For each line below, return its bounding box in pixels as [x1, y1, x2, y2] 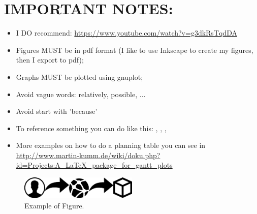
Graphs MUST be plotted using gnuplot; [16, 71, 143, 82]
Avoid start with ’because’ [16, 106, 98, 116]
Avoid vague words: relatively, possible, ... [16, 88, 146, 99]
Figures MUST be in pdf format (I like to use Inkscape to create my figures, [16, 44, 253, 55]
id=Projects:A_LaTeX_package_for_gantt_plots [16, 160, 173, 170]
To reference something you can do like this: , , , [16, 123, 167, 133]
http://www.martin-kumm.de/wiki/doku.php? [16, 149, 160, 160]
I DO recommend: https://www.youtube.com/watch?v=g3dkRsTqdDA [16, 27, 237, 38]
